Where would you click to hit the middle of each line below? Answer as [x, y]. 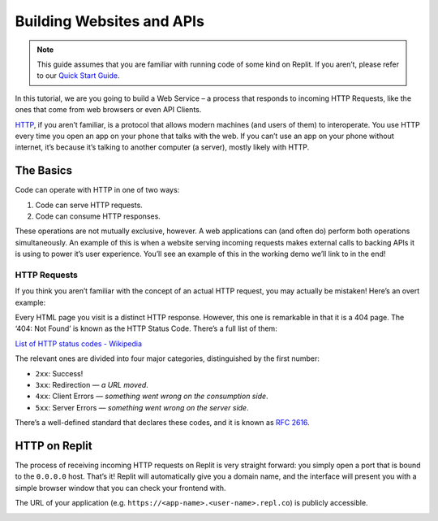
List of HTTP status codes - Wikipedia [78, 343]
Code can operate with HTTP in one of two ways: [97, 190]
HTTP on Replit [54, 446]
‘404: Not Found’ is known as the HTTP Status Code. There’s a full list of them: [146, 328]
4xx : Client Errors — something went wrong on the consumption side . [152, 396]
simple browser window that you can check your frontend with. [120, 488]
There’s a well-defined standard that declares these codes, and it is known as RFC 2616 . [162, 423]
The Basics [44, 171]
